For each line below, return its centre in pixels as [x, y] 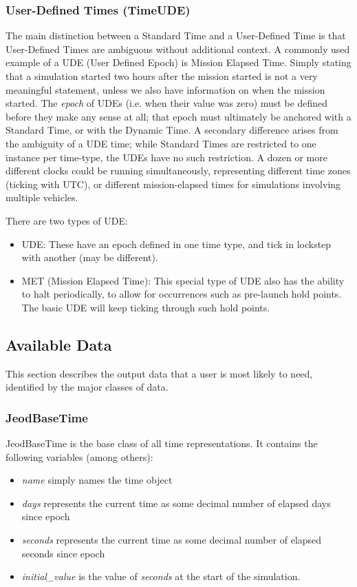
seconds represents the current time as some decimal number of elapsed [172, 540]
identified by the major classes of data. [87, 387]
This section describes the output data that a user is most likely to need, [159, 373]
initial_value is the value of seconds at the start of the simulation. [161, 576]
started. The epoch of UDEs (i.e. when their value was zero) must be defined [167, 103]
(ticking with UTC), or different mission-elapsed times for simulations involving [173, 184]
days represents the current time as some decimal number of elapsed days [176, 503]
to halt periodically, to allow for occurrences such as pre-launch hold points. [182, 294]
